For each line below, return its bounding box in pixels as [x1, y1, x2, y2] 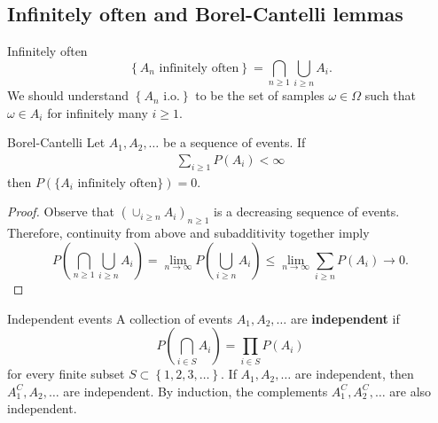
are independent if [290, 309, 400, 327]
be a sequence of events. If [162, 133, 306, 152]
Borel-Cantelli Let [7, 133, 106, 152]
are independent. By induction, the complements [63, 381, 328, 400]
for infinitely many [47, 103, 148, 121]
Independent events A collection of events [7, 309, 233, 327]
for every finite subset [7, 364, 125, 383]
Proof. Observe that [7, 202, 115, 221]
